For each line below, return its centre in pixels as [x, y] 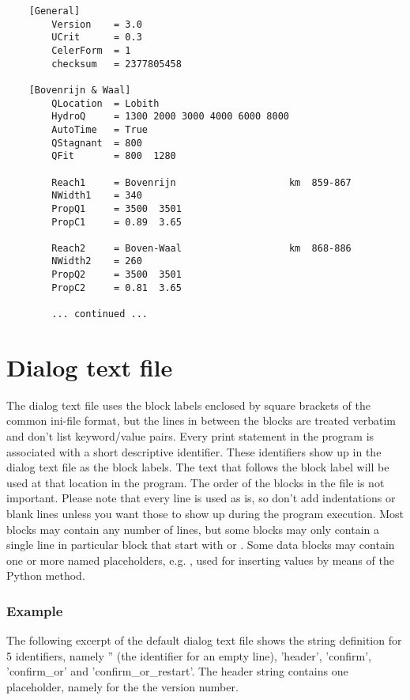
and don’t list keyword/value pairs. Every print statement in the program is [190, 436]
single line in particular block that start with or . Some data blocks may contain [201, 545]
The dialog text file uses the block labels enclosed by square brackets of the [188, 405]
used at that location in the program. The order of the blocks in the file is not [196, 482]
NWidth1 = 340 [97, 196]
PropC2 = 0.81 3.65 [117, 288]
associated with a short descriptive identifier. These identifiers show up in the [194, 451]
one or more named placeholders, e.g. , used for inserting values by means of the [200, 560]
